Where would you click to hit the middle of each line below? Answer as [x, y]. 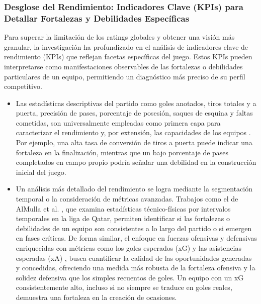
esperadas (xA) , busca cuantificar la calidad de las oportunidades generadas [134, 258]
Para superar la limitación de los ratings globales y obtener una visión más [119, 37]
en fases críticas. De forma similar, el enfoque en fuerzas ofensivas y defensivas [137, 238]
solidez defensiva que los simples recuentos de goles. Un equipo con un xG [130, 277]
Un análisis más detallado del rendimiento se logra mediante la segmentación [134, 189]
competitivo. [23, 86]
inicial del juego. [41, 172]
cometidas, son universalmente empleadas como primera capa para [118, 122]
